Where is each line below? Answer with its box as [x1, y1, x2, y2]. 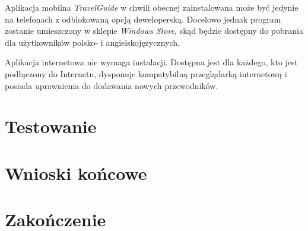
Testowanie [5, 114, 97, 138]
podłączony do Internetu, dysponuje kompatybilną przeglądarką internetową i [5, 67, 287, 80]
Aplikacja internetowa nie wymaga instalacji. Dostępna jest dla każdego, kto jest [5, 56, 299, 68]
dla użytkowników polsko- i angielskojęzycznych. [5, 36, 180, 48]
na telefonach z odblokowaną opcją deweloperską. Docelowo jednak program [5, 12, 281, 25]
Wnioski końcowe [5, 160, 147, 185]
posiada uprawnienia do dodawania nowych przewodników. [5, 79, 218, 91]
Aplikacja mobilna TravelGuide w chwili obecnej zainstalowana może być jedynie [5, 1, 299, 13]
